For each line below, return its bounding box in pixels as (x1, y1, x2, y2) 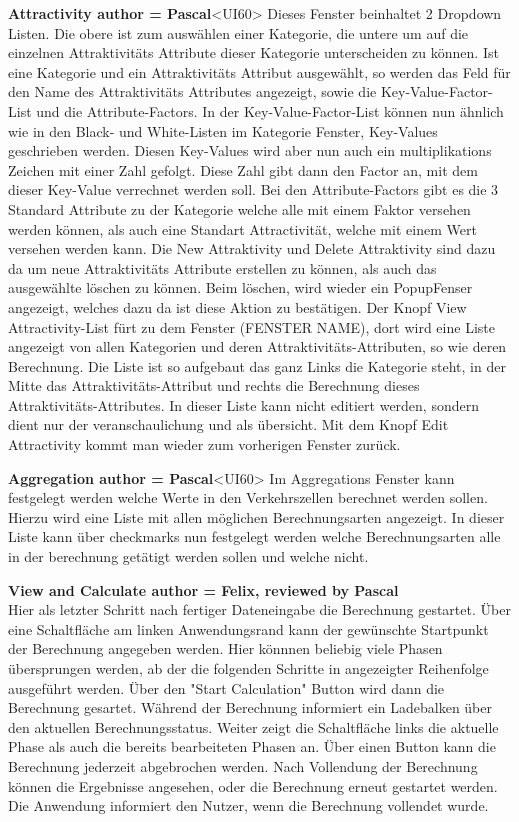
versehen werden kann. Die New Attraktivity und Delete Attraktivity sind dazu (8, 238, 496, 259)
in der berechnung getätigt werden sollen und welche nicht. (8, 546, 369, 567)
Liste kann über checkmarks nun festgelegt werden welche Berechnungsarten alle (8, 526, 501, 547)
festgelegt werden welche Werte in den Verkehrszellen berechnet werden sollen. (8, 487, 488, 508)
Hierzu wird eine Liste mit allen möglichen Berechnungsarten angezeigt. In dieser (8, 506, 505, 527)
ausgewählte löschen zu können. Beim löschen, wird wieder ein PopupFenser (8, 277, 473, 298)
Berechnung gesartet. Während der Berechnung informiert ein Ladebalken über (8, 697, 492, 718)
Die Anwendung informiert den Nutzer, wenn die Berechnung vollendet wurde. (8, 795, 489, 816)
